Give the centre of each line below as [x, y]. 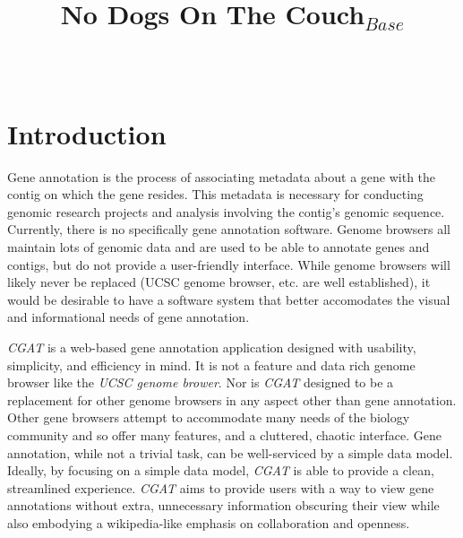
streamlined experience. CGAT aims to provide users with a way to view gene [221, 487]
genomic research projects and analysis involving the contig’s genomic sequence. [226, 211]
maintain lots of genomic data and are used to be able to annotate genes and [219, 247]
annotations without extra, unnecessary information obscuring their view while [223, 505]
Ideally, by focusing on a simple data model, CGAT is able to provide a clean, [221, 470]
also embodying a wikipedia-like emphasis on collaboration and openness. [209, 522]
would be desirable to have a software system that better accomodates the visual [229, 299]
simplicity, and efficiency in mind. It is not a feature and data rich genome [211, 364]
